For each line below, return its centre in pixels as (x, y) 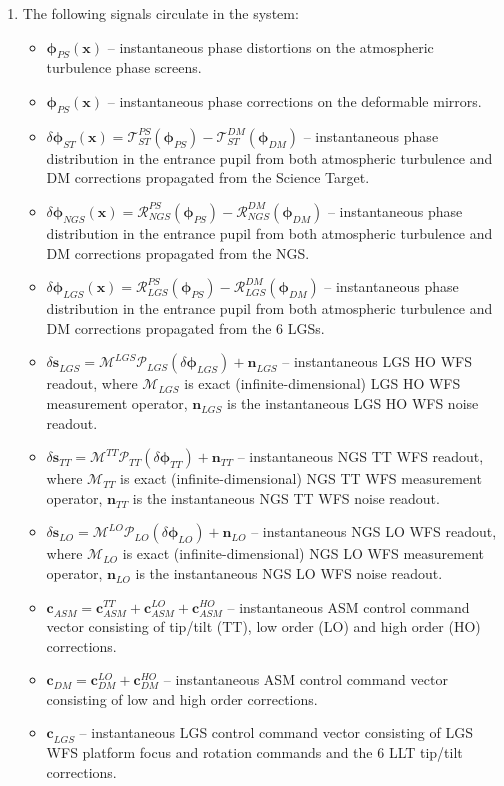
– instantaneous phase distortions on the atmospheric (270, 46)
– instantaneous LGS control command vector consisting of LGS (276, 732)
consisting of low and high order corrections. (182, 698)
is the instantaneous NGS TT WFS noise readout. (286, 497)
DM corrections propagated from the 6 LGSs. (185, 327)
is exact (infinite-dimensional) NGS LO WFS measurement (303, 553)
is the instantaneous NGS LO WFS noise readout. (289, 572)
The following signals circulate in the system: (160, 13)
